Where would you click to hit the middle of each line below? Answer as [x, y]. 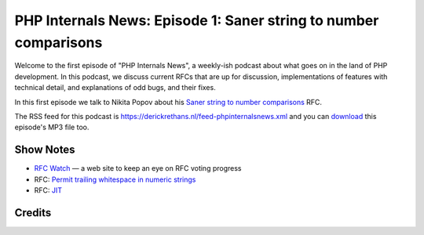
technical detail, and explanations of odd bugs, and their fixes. [115, 88]
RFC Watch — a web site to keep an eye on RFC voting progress [138, 168]
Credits [33, 213]
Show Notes [45, 150]
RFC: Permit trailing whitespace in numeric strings [115, 179]
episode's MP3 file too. [52, 127]
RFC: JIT [48, 190]
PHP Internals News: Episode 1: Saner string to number [197, 20]
